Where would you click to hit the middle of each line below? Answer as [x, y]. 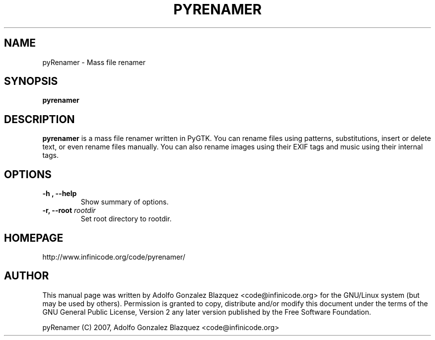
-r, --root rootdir [69, 210]
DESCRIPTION [39, 119]
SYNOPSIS [31, 81]
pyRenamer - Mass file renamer [94, 62]
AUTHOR [27, 276]
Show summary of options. [125, 202]
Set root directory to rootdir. [126, 219]
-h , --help [60, 194]
